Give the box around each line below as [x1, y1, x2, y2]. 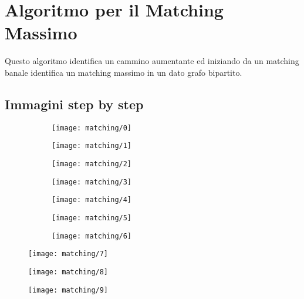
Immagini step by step [5, 95, 144, 113]
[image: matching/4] [52, 196, 132, 204]
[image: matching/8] [28, 267, 109, 276]
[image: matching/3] [52, 177, 132, 186]
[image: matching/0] [52, 123, 132, 132]
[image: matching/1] [52, 142, 132, 150]
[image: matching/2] [52, 160, 132, 169]
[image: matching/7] [28, 250, 109, 258]
